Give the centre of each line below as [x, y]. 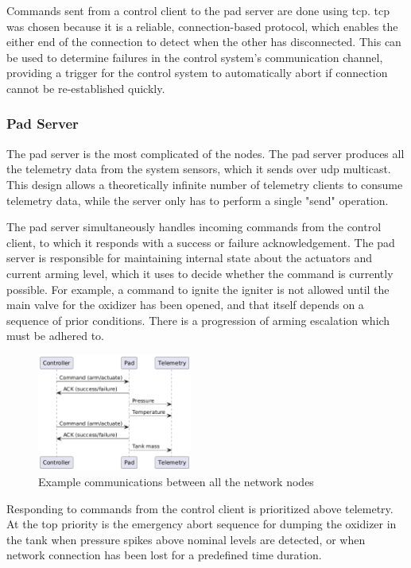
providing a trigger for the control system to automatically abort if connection [197, 73]
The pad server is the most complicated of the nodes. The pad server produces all [205, 153]
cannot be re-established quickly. [86, 88]
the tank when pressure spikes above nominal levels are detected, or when [186, 539]
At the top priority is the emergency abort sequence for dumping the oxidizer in [202, 524]
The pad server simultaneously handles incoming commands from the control [194, 227]
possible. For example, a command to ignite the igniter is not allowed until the [198, 289]
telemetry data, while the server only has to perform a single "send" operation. [198, 200]
